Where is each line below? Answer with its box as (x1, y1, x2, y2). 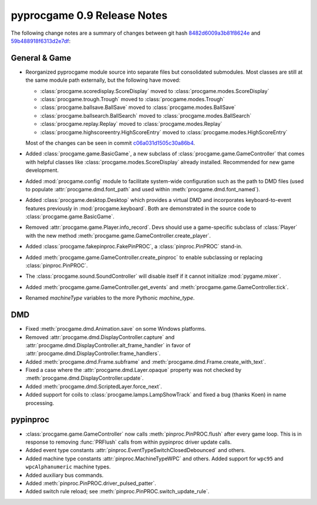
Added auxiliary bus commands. (25, 471, 104, 479)
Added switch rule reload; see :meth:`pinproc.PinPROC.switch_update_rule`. (25, 488, 210, 495)
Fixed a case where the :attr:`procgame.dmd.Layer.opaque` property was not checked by (25, 367, 242, 374)
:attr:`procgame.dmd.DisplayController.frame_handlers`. (25, 350, 161, 357)
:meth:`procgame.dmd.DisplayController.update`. (25, 374, 144, 382)
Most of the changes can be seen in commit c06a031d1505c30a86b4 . (25, 139, 195, 147)
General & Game (11, 53, 72, 63)
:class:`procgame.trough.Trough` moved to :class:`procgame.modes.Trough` (40, 96, 225, 103)
